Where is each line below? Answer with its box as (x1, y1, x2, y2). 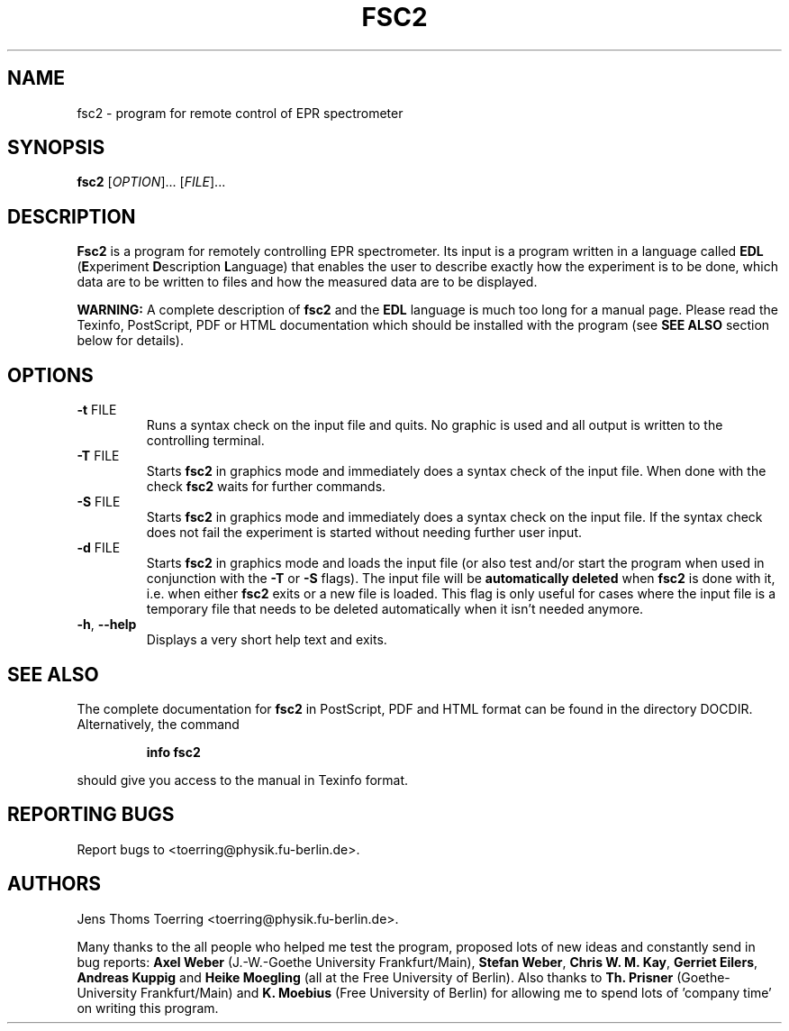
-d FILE (77, 540, 121, 556)
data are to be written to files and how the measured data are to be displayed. (77, 274, 538, 290)
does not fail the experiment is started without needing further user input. (146, 525, 582, 541)
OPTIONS (7, 363, 94, 387)
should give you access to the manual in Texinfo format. (77, 771, 409, 788)
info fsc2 (146, 744, 201, 760)
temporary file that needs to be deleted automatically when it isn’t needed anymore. (146, 601, 644, 617)
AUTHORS (7, 872, 102, 896)
